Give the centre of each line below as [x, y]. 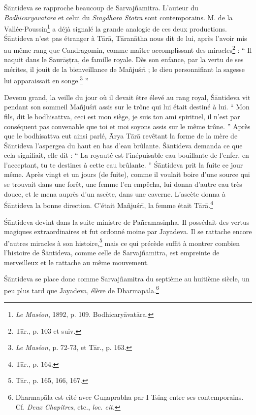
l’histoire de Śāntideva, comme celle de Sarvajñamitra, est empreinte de [112, 252]
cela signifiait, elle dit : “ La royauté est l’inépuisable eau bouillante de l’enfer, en [127, 155]
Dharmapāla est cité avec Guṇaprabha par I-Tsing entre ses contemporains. [129, 397]
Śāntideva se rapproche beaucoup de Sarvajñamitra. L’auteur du [101, 7]
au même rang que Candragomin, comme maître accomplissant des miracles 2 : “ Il [128, 49]
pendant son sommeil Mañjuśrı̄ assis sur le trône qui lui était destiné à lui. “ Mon [127, 107]
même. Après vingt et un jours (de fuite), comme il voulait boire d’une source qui [127, 174]
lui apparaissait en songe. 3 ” [46, 80]
